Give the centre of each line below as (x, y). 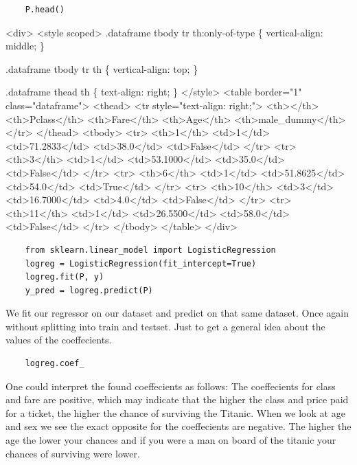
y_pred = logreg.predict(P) (89, 290)
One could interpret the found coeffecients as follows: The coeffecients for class (171, 386)
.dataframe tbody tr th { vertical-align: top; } (102, 68)
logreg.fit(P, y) (65, 277)
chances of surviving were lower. (73, 453)
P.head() (45, 10)
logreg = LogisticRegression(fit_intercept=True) (141, 263)
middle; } (25, 46)
